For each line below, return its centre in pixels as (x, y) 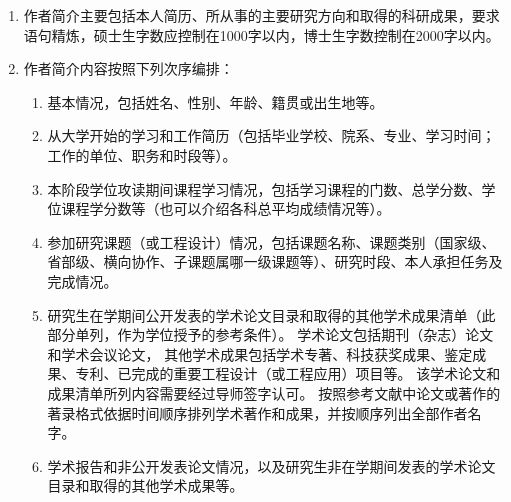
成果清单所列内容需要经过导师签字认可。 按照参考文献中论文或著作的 (274, 392)
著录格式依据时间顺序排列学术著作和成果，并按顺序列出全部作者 (257, 412)
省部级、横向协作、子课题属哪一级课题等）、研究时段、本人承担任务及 (275, 261)
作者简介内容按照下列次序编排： (128, 68)
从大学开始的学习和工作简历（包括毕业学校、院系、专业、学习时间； (271, 135)
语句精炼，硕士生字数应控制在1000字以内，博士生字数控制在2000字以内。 (261, 34)
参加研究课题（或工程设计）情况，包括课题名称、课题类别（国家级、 (271, 241)
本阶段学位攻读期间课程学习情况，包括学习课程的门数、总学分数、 (264, 188)
